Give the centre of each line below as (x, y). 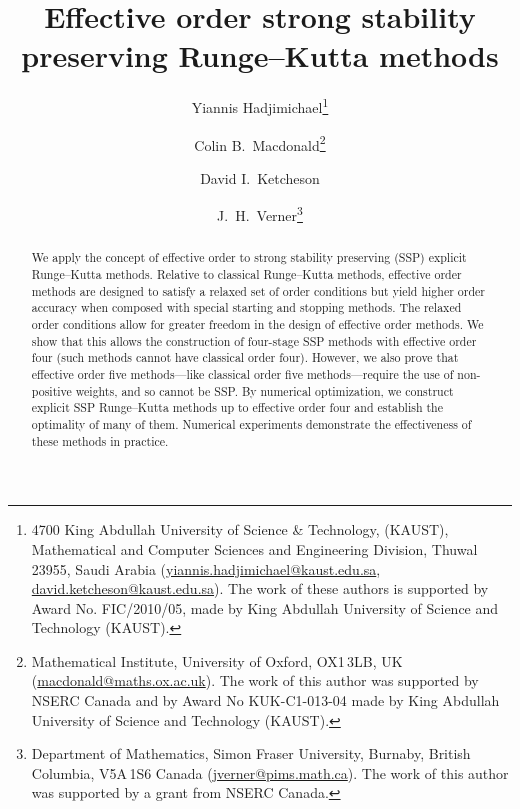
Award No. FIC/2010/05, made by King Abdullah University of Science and (265, 607)
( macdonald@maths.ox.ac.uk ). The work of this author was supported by (255, 680)
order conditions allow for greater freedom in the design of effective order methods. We (257, 324)
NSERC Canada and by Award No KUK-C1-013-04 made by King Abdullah (265, 700)
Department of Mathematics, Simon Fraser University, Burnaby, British (251, 753)
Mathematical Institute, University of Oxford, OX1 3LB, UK (217, 660)
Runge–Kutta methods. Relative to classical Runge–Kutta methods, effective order (246, 274)
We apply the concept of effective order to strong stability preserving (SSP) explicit (249, 257)
